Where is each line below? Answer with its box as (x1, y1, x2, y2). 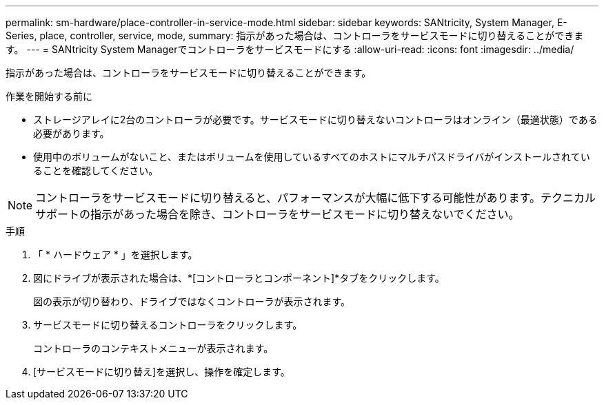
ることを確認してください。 (33, 165, 159, 176)
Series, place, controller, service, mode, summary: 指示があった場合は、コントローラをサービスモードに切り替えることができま (6, 30, 584, 41)
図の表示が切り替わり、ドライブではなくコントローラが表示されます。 (33, 295, 351, 307)
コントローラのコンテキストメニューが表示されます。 (33, 342, 274, 354)
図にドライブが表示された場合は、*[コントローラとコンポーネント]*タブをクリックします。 (33, 272, 445, 284)
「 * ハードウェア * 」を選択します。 (33, 249, 198, 260)
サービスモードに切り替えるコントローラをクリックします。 (33, 319, 303, 331)
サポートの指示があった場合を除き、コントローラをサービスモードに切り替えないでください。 (35, 207, 520, 221)
